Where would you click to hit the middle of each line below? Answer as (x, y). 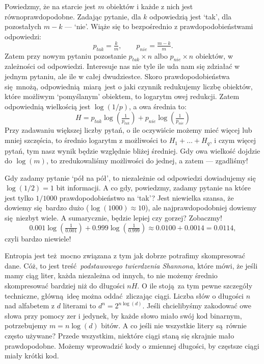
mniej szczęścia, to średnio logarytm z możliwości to (86, 140)
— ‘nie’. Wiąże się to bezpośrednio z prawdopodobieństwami (159, 26)
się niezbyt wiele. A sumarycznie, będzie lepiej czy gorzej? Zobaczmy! (113, 218)
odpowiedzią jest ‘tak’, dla (191, 16)
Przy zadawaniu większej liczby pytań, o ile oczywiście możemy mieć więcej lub (128, 130)
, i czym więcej (233, 140)
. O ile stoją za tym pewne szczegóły (195, 286)
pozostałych (23, 26)
